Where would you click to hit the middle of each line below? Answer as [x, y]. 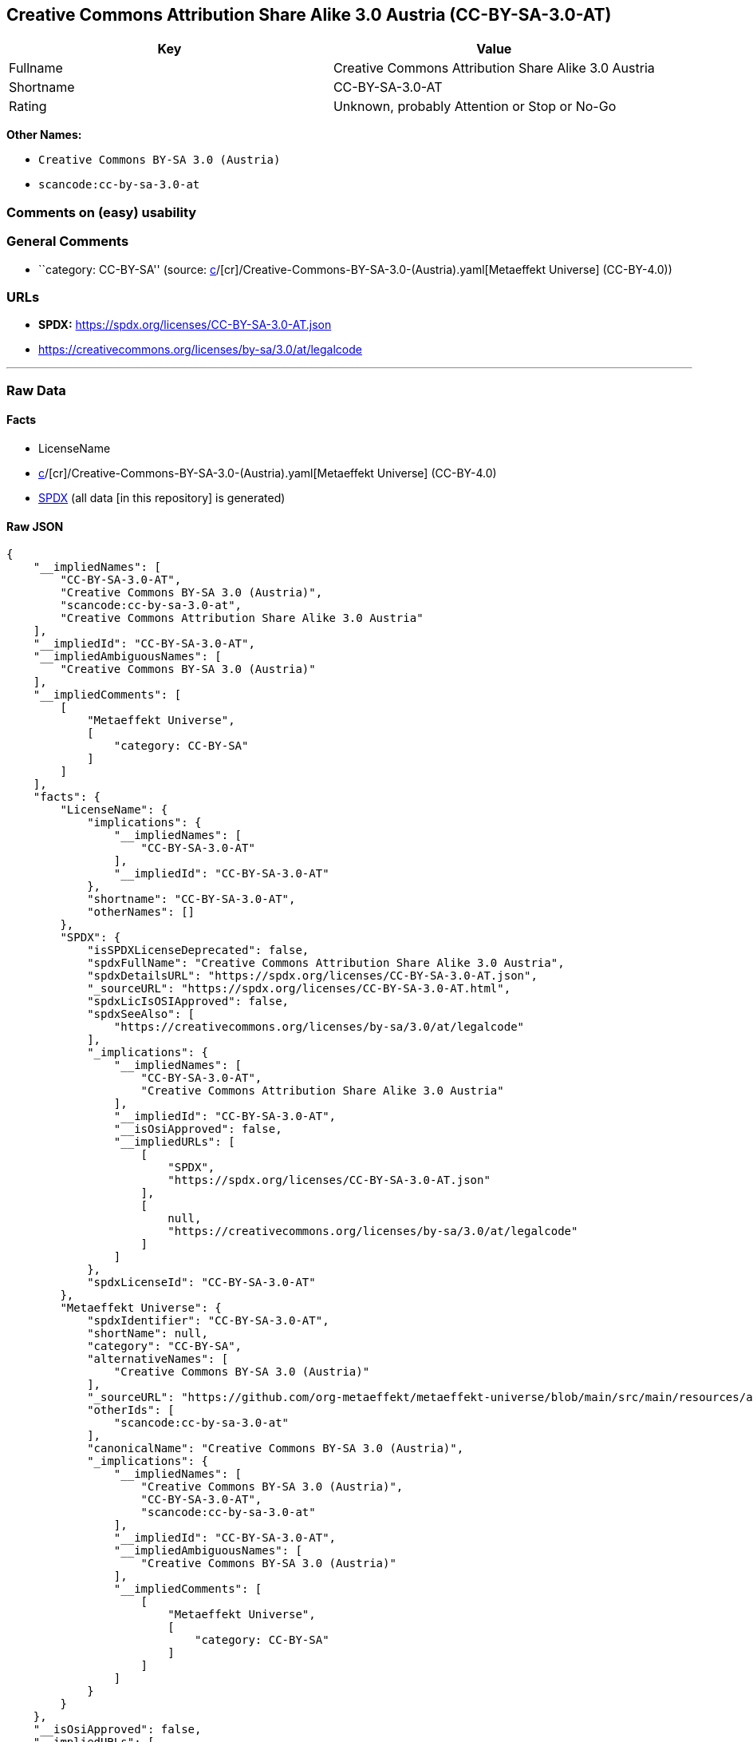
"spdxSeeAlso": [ [141, 1014]
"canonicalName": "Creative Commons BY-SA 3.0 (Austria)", [276, 1449]
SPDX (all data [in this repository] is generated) [162, 497]
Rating [28, 107]
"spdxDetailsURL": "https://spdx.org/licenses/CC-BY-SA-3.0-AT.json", [312, 976]
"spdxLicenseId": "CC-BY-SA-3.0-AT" [201, 1283]
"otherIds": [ [131, 1410]
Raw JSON [35, 526]
